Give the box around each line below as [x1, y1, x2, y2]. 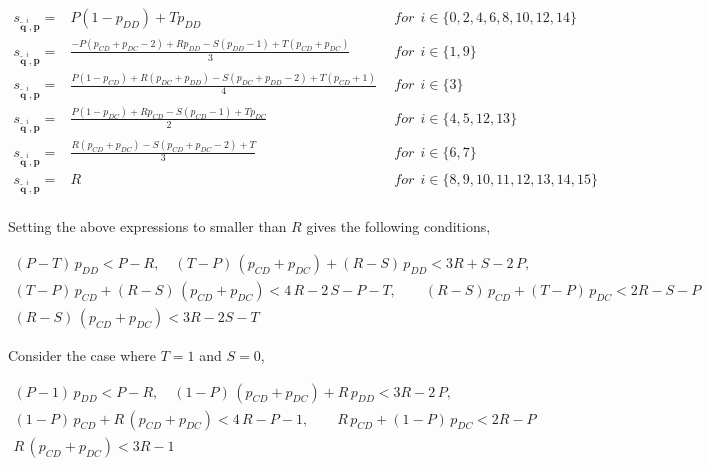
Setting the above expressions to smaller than [8, 216, 287, 237]
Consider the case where [8, 345, 156, 366]
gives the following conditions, [306, 216, 491, 237]
